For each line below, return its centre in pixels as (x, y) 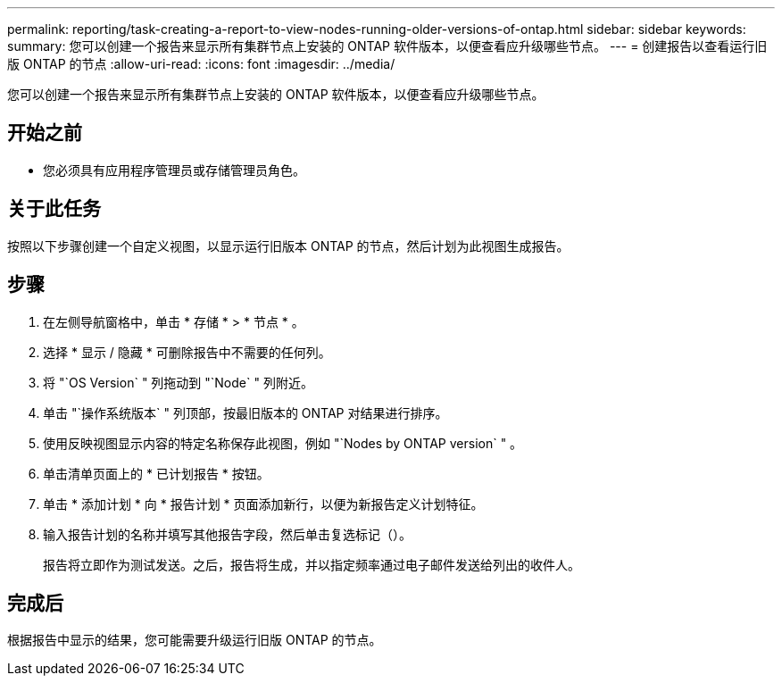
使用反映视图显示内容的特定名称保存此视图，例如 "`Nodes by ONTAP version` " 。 (283, 443)
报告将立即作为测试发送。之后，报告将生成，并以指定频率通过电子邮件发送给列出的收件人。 (312, 564)
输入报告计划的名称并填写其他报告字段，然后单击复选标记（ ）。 (227, 534)
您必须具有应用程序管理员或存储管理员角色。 (174, 170)
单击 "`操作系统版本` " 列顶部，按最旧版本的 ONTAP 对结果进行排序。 (245, 412)
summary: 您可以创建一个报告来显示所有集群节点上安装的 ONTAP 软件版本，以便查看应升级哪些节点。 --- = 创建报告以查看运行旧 (387, 46)
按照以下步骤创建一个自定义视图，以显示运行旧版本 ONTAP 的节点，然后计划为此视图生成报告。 (288, 246)
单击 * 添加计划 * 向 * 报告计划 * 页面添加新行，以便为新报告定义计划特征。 (263, 504)
